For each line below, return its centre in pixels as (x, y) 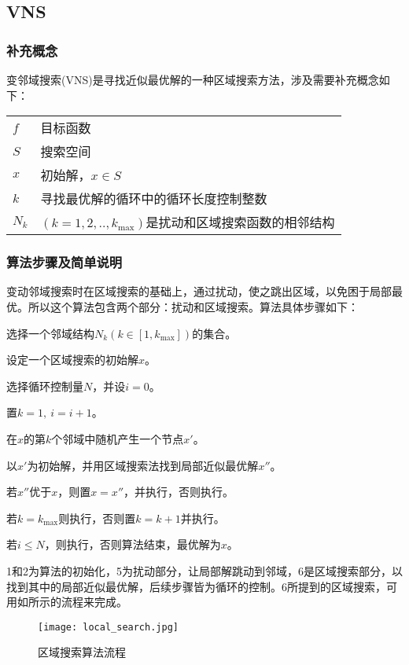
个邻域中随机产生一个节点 (118, 438)
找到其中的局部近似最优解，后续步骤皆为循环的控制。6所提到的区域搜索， (196, 586)
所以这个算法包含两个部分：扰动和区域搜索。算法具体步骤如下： (193, 307)
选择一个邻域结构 (50, 333)
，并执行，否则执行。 (179, 492)
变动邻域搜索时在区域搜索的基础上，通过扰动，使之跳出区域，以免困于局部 (199, 291)
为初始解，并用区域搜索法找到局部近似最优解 (143, 465)
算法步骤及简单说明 (64, 262)
